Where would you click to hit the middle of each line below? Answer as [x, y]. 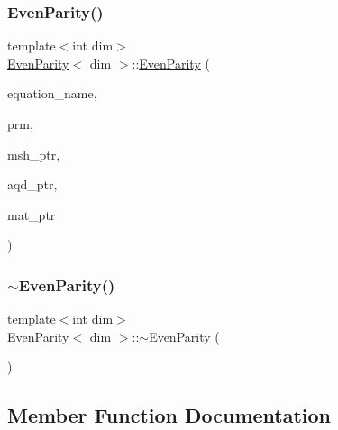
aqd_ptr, [32, 184]
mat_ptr [32, 214]
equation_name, [52, 93]
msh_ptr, [34, 154]
